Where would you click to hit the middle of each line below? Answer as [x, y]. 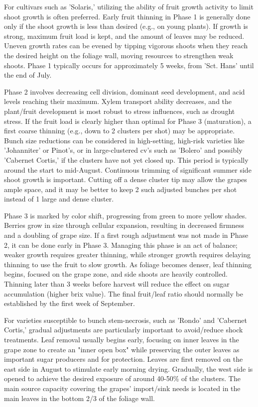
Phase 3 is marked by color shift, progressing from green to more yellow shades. [126, 215]
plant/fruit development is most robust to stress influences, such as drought [120, 111]
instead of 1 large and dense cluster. [59, 199]
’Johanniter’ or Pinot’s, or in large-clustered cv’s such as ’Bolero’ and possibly [123, 150]
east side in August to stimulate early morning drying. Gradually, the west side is [129, 368]
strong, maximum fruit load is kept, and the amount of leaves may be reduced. [124, 36]
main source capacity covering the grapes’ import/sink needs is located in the [122, 388]
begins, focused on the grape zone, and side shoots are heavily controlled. [116, 274]
